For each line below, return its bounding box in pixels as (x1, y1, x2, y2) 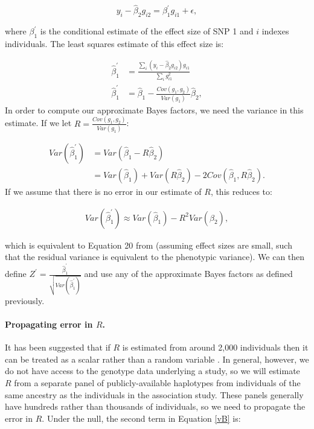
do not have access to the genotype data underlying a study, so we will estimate (5, 364, 300, 377)
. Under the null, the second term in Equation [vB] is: (42, 412, 241, 424)
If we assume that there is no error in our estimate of (5, 185, 202, 197)
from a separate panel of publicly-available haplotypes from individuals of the (14, 377, 301, 389)
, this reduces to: (210, 185, 272, 197)
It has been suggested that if (5, 341, 111, 354)
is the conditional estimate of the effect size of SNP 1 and (40, 25, 254, 37)
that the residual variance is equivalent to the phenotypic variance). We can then (5, 250, 305, 263)
